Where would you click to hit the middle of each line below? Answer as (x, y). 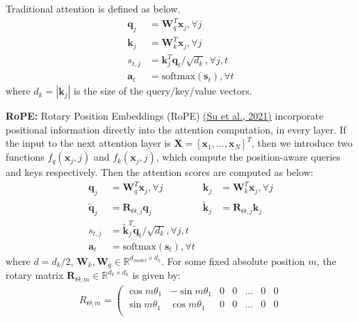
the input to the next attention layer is (88, 143)
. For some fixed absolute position (233, 260)
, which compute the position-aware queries (248, 157)
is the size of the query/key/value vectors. (163, 91)
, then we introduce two (302, 143)
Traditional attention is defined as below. (93, 8)
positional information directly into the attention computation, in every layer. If (176, 129)
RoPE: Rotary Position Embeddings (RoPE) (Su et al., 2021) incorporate (165, 116)
